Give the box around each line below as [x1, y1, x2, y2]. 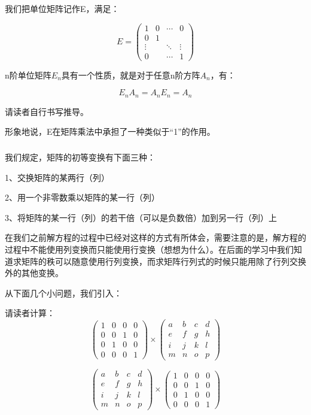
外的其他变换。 [5, 266, 63, 279]
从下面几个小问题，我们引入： [5, 286, 122, 299]
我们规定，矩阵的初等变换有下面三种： [5, 150, 155, 163]
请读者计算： [5, 307, 55, 319]
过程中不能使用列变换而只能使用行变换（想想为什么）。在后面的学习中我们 [5, 243, 294, 255]
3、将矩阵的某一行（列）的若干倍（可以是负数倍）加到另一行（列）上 [5, 211, 277, 223]
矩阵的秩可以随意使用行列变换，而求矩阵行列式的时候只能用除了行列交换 [21, 255, 306, 267]
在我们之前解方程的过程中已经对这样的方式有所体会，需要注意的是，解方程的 [5, 231, 306, 244]
